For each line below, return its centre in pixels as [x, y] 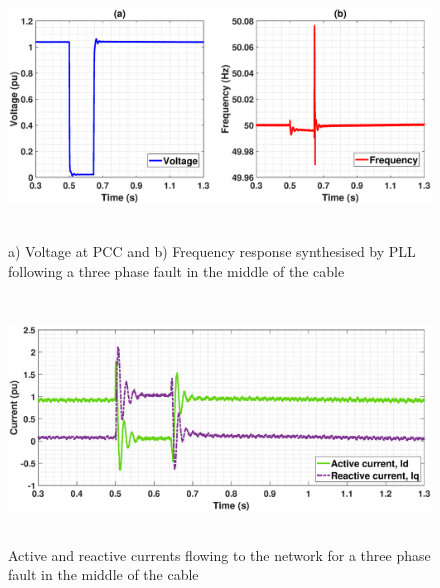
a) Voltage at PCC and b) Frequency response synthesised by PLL [212, 251]
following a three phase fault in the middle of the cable [176, 270]
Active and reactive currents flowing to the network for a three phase [219, 554]
